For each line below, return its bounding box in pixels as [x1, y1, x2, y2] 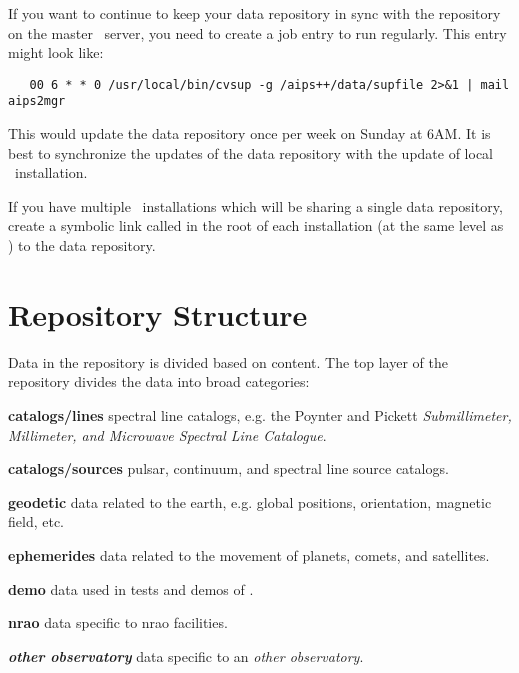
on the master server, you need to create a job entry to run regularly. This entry [8, 22, 507, 43]
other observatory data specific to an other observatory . [8, 645, 364, 666]
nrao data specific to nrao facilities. [8, 612, 228, 633]
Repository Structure [8, 293, 308, 334]
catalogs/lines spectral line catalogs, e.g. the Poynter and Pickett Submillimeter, [8, 404, 512, 425]
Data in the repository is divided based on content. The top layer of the [8, 351, 448, 372]
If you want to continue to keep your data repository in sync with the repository [8, 3, 501, 23]
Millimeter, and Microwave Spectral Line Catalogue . [8, 424, 327, 445]
